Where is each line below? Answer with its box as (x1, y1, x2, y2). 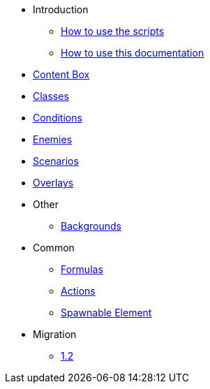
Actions (61, 285, 96, 297)
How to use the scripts (61, 25, 165, 37)
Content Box (33, 68, 90, 80)
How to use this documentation (61, 47, 204, 59)
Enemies (33, 133, 73, 145)
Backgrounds (61, 220, 121, 232)
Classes (33, 90, 69, 102)
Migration (33, 328, 77, 340)
